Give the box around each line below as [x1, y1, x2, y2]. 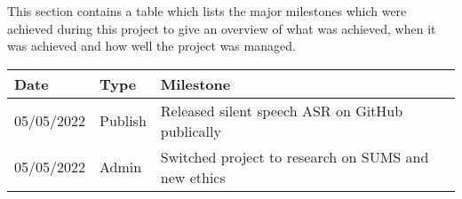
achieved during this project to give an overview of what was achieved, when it [7, 19, 436, 37]
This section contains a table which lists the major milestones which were [7, 2, 407, 20]
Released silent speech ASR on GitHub [160, 99, 403, 121]
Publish [100, 110, 147, 131]
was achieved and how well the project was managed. [7, 36, 296, 55]
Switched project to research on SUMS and [160, 146, 429, 167]
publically [160, 120, 221, 141]
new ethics [160, 166, 226, 187]
